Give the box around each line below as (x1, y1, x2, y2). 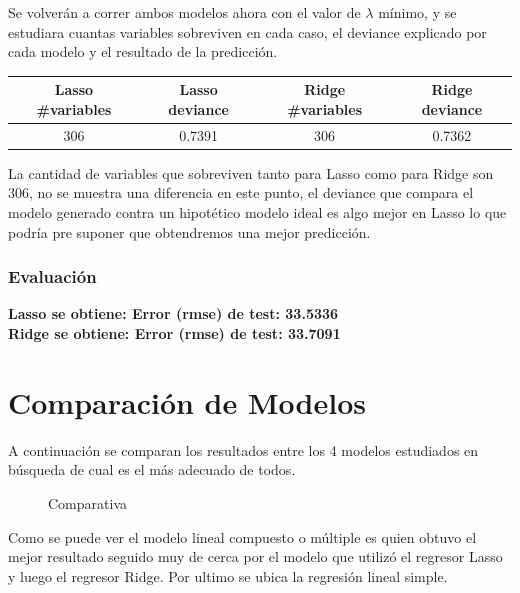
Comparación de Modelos (8, 381, 366, 422)
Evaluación (8, 264, 97, 289)
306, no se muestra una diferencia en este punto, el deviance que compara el (8, 182, 474, 203)
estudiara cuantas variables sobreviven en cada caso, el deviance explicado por (8, 21, 487, 42)
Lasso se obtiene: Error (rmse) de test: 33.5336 (8, 303, 339, 324)
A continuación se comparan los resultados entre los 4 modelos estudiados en (8, 439, 479, 460)
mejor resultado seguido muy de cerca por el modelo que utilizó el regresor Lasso (8, 546, 503, 567)
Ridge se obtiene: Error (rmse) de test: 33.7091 (8, 323, 341, 343)
